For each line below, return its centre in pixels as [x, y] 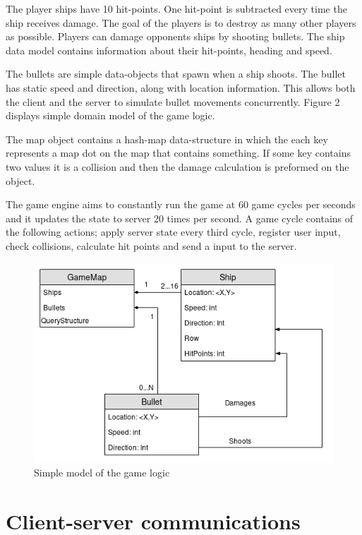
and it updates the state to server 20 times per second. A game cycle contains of [180, 218]
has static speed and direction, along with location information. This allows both [181, 87]
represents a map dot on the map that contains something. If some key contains [178, 153]
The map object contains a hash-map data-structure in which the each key [167, 139]
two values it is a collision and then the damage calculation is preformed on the [177, 166]
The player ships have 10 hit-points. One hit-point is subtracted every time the [176, 8]
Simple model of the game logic [102, 473]
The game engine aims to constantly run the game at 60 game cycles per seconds [181, 204]
